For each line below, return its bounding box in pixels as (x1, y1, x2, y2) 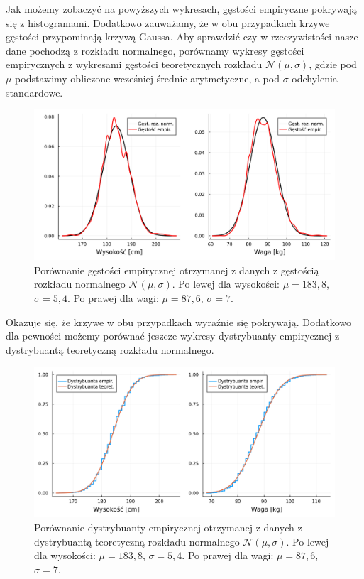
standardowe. (6, 85, 63, 99)
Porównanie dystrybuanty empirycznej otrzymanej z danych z (34, 519, 302, 534)
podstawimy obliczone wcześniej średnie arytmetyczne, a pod (15, 70, 280, 85)
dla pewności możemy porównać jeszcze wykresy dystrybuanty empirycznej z (6, 328, 340, 343)
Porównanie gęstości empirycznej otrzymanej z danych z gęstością (34, 262, 319, 277)
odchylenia (292, 70, 338, 85)
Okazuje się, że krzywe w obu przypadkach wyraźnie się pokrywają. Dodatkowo (6, 314, 351, 329)
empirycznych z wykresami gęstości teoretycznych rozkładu (6, 57, 263, 72)
